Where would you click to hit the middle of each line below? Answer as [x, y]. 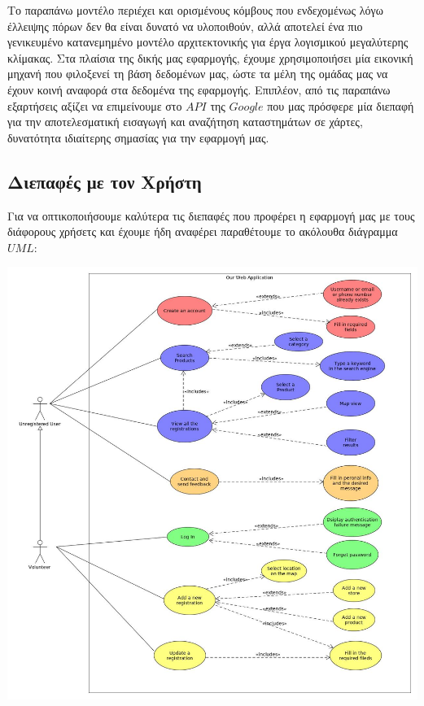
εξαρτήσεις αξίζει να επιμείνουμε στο [95, 105]
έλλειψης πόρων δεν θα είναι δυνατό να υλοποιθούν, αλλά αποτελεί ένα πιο [185, 26]
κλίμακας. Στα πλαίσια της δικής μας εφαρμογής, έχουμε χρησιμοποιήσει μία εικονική [210, 57]
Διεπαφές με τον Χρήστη [105, 181]
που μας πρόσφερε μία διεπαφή [341, 105]
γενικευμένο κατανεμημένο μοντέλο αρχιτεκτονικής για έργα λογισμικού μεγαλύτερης [208, 42]
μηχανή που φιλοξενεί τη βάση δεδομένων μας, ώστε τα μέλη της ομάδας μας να [198, 74]
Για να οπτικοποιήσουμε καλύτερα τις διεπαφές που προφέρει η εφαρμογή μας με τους [211, 215]
